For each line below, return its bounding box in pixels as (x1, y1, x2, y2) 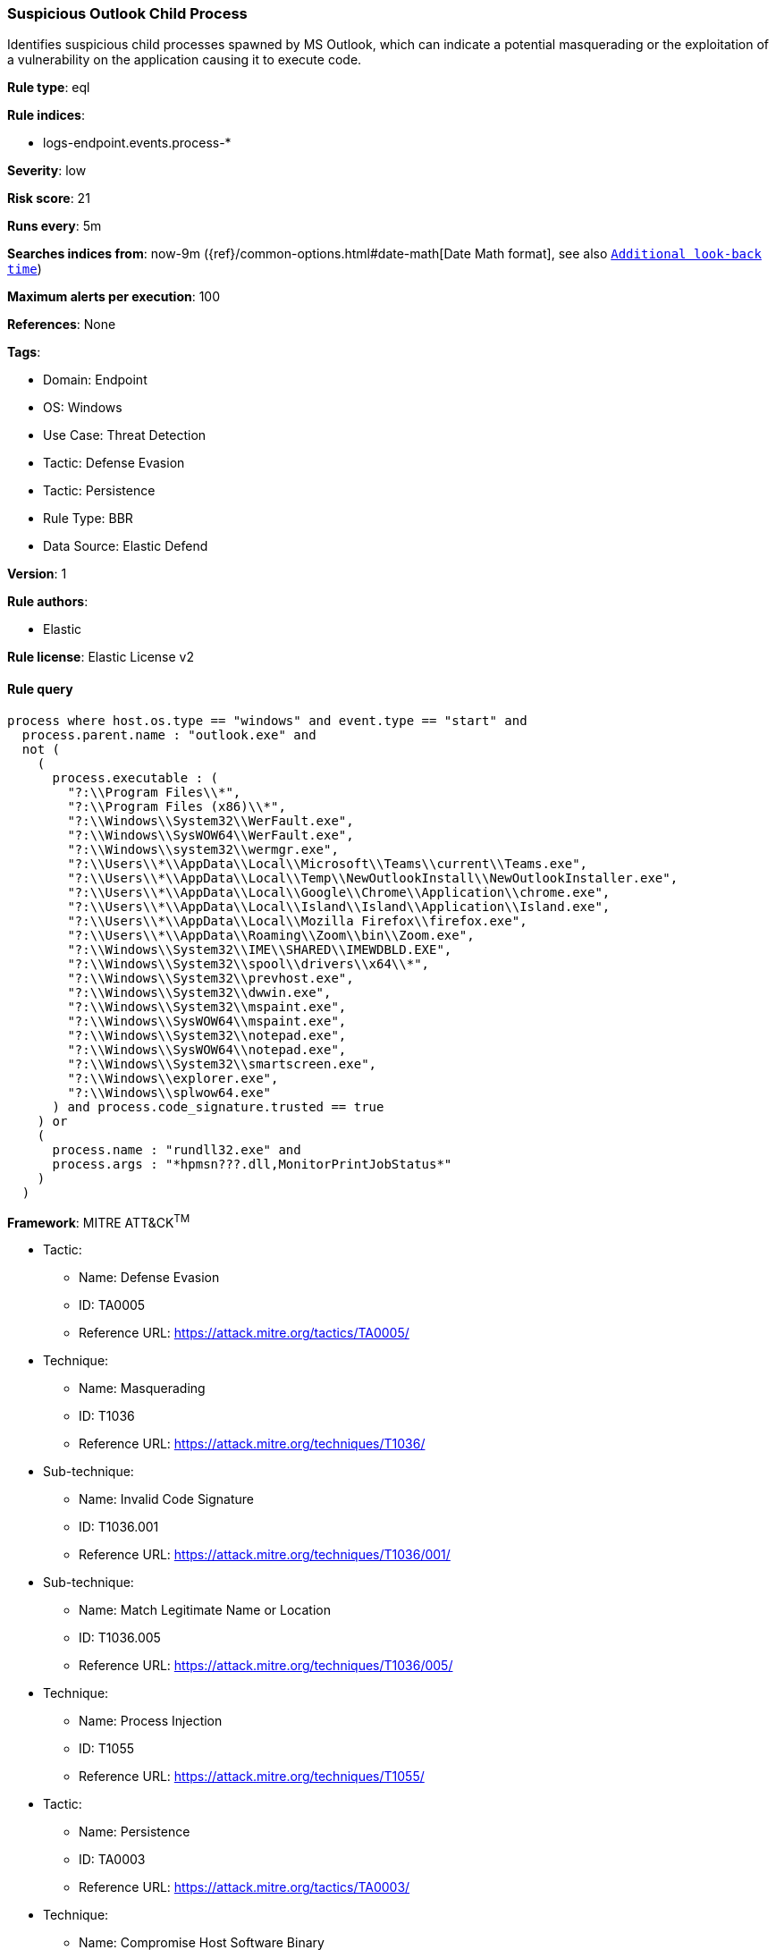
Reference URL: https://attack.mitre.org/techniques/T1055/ (79, 1769, 425, 1785)
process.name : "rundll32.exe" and (52, 1142, 301, 1157)
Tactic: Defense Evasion (43, 455, 185, 471)
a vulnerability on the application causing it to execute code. (7, 52, 362, 68)
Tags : (7, 344, 41, 360)
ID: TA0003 (79, 1852, 146, 1868)
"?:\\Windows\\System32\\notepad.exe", (67, 1027, 347, 1043)
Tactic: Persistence (43, 483, 156, 499)
